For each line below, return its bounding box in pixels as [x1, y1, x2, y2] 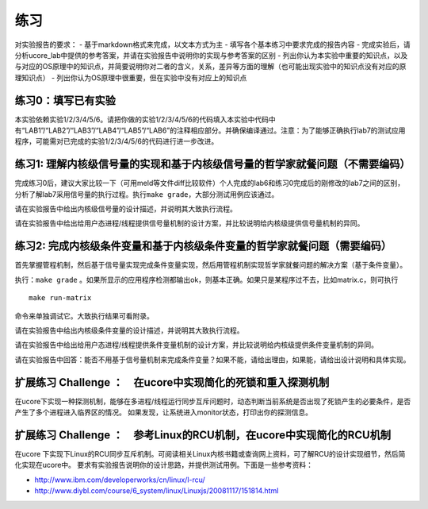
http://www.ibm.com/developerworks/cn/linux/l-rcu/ [34, 475, 205, 484]
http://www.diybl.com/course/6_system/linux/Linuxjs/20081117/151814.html [34, 486, 279, 496]
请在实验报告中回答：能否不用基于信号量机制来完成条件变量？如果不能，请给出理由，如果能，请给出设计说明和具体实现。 [14, 354, 411, 364]
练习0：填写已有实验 [14, 94, 117, 107]
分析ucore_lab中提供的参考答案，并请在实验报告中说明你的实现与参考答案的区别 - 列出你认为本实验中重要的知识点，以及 [14, 50, 408, 60]
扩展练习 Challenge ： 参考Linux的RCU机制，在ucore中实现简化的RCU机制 [14, 428, 392, 442]
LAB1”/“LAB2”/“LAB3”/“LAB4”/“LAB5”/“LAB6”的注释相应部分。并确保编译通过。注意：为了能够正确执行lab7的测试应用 [25, 125, 406, 135]
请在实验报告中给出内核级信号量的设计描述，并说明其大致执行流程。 [14, 204, 237, 214]
